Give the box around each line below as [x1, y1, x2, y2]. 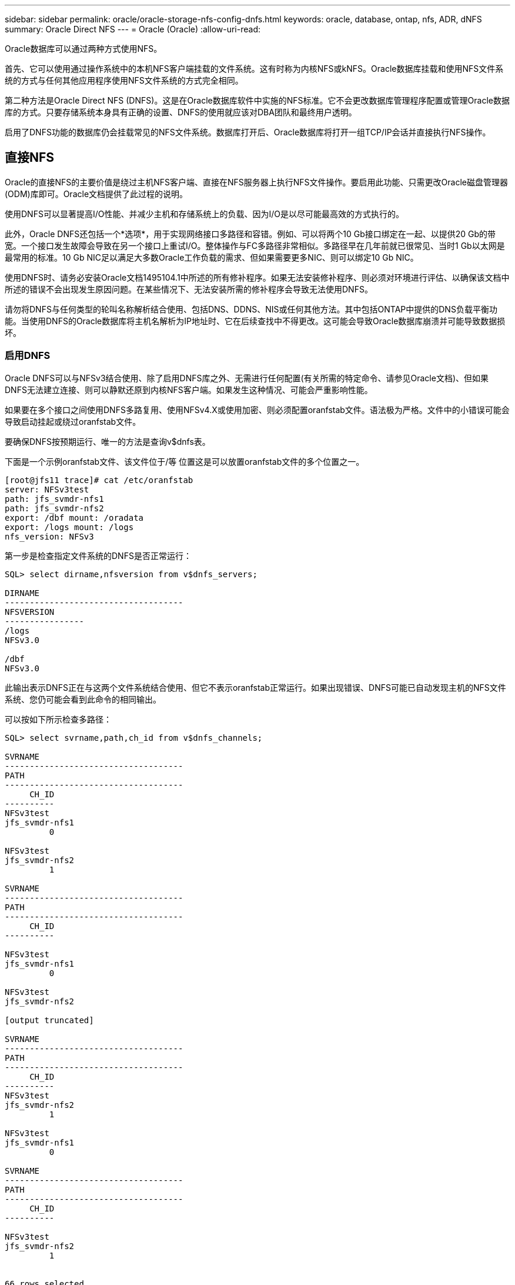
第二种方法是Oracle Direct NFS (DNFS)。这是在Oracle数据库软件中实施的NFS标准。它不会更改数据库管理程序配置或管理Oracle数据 [5, 95, 510, 105]
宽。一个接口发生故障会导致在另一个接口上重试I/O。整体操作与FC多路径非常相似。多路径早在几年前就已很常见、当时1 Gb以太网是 [5, 240, 505, 251]
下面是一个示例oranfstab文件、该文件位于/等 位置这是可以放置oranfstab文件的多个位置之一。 [5, 456, 364, 467]
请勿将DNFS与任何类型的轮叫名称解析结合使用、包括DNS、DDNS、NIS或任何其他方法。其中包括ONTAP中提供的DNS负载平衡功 [5, 304, 497, 314]
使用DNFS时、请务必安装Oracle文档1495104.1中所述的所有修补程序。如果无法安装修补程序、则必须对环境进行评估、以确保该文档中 [5, 272, 510, 282]
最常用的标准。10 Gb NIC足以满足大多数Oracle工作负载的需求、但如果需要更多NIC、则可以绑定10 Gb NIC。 [5, 252, 419, 262]
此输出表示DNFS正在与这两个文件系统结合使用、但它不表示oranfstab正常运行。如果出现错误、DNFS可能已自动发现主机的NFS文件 [5, 682, 506, 693]
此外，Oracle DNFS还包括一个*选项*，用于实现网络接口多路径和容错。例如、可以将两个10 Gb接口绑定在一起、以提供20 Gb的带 [5, 228, 496, 239]
